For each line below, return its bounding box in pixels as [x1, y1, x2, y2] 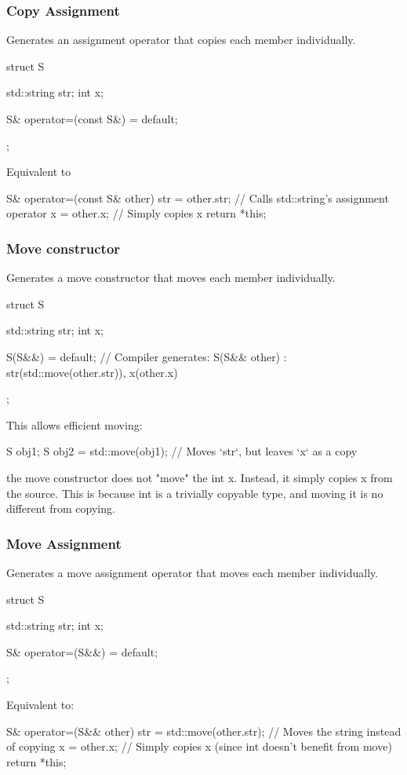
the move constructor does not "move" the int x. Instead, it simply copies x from [6, 469, 393, 485]
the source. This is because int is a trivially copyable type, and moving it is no [6, 484, 383, 501]
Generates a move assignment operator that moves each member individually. [6, 564, 379, 580]
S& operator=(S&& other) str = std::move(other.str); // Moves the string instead [6, 722, 402, 739]
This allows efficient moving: [6, 416, 143, 433]
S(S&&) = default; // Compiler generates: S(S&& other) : [6, 348, 287, 364]
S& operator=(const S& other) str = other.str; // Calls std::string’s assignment [6, 189, 389, 206]
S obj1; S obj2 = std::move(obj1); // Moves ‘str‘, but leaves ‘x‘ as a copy [6, 443, 358, 459]
